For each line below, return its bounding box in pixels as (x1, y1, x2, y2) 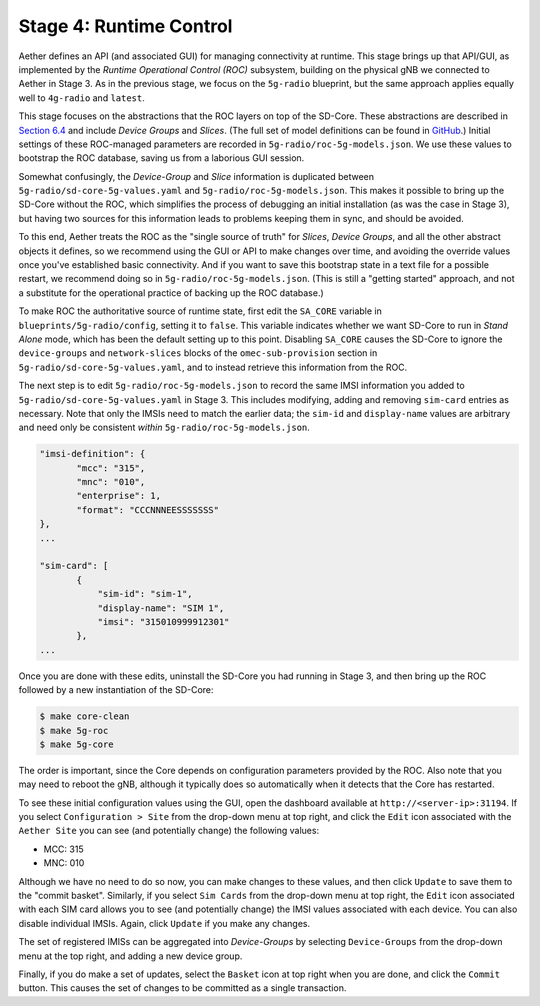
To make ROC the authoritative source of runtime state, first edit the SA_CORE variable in (18, 305, 382, 317)
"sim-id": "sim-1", (97, 588, 194, 600)
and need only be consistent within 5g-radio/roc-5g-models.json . (18, 421, 310, 434)
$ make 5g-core (39, 738, 114, 750)
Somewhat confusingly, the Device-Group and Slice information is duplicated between (18, 170, 375, 182)
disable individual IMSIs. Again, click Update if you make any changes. (18, 917, 310, 929)
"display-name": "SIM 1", (97, 602, 225, 614)
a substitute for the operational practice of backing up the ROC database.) (18, 286, 324, 299)
